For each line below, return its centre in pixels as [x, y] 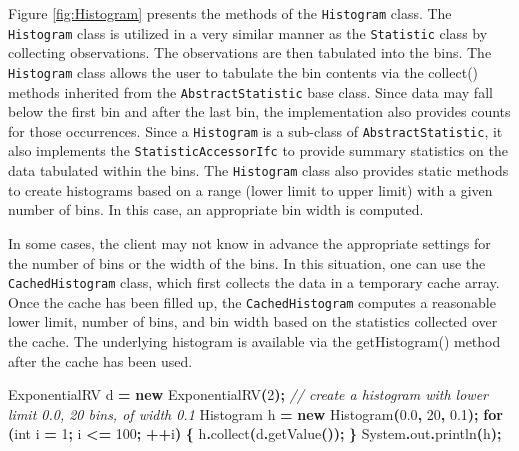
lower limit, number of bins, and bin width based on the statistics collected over [253, 321]
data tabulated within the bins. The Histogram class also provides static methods [258, 170]
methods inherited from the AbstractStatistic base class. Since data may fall [250, 91]
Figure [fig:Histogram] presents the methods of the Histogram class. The [230, 13]
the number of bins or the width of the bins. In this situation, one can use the [247, 262]
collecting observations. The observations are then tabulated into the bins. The [250, 52]
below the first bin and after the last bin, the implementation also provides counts [259, 111]
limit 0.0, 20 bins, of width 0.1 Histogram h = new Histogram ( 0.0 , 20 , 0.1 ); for [255, 413]
